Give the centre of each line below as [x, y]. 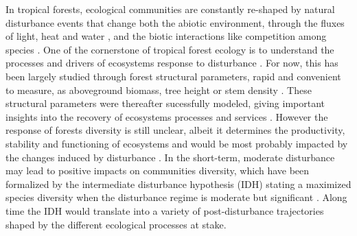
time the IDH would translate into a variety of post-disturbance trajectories [165, 210]
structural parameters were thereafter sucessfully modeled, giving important [165, 103]
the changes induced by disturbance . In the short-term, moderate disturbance [170, 157]
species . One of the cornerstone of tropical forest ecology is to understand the [170, 49]
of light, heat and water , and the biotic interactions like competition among [166, 36]
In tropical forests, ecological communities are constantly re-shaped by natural [170, 9]
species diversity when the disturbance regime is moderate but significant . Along [176, 197]
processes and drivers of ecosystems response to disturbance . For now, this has [172, 63]
